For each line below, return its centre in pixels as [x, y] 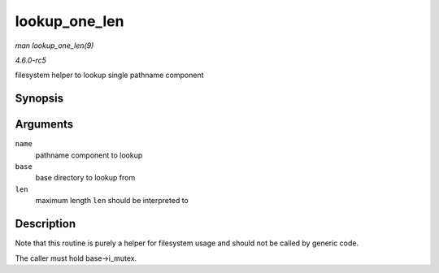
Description [46, 224]
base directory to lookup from [85, 178]
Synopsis [39, 99]
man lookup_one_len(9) [54, 45]
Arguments [44, 125]
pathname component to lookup [89, 155]
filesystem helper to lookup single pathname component [109, 75]
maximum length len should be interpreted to [112, 201]
